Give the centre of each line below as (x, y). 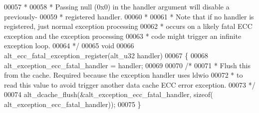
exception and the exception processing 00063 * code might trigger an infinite (123, 36)
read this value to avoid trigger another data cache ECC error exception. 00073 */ (130, 84)
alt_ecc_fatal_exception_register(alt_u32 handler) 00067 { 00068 (106, 55)
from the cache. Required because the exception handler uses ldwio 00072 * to (124, 75)
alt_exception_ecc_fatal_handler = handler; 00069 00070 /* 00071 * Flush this (127, 65)
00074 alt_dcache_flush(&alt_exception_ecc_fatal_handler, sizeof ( (109, 94)
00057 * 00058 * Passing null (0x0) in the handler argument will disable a (117, 6)
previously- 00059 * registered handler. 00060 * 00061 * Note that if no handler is (129, 16)
